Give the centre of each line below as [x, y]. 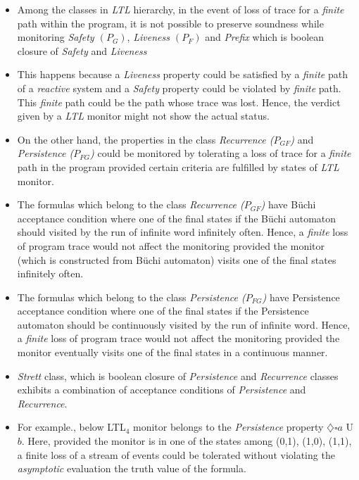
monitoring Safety [56, 37]
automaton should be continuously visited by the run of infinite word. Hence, [184, 324]
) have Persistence [301, 297]
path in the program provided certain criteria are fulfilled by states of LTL [178, 166]
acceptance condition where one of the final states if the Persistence [163, 311]
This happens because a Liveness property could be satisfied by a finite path [182, 74]
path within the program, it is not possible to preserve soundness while [170, 23]
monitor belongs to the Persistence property [228, 427]
